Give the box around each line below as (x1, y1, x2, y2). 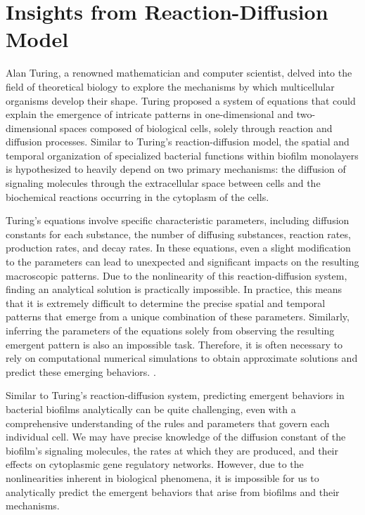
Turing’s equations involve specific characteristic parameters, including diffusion (6, 213, 350, 228)
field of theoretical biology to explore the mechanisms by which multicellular (6, 79, 335, 93)
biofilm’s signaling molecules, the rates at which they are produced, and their (6, 443, 338, 457)
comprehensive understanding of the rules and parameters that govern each (6, 415, 330, 430)
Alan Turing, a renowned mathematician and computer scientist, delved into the (6, 65, 352, 80)
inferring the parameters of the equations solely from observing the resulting (6, 323, 335, 337)
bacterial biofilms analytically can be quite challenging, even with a (6, 401, 296, 416)
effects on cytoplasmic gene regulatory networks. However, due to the (6, 457, 304, 471)
